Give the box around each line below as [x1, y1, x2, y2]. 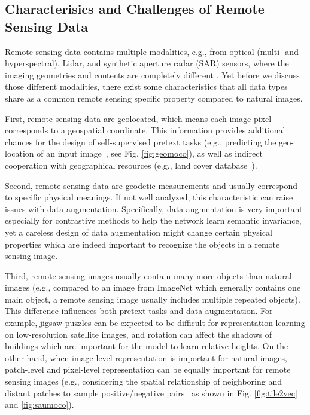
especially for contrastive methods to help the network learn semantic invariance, [5, 214, 302, 227]
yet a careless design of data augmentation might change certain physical [5, 225, 272, 238]
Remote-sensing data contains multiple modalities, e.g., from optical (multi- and [5, 45, 299, 57]
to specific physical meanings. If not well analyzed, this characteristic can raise [5, 191, 293, 203]
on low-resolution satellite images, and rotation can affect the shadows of [5, 328, 272, 340]
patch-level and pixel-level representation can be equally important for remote [5, 363, 291, 376]
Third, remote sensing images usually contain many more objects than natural [5, 269, 292, 282]
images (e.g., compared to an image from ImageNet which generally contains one [5, 281, 301, 294]
